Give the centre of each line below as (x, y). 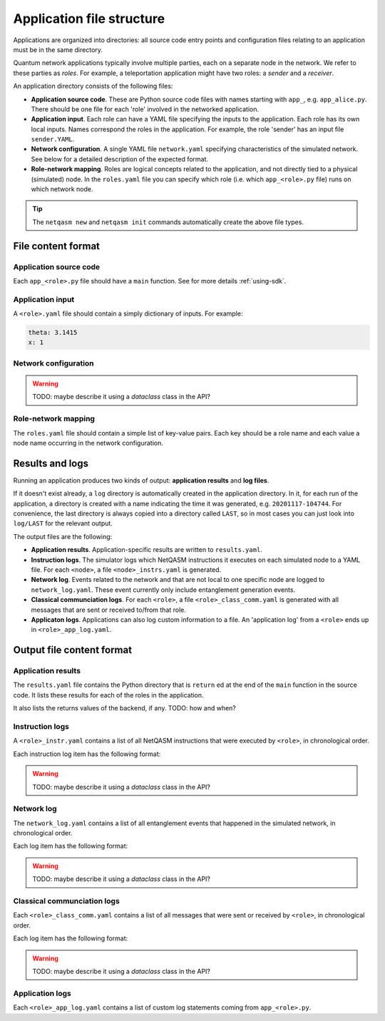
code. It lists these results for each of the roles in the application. (108, 695)
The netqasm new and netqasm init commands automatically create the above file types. (168, 222)
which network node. (62, 189)
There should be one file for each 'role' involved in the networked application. (145, 109)
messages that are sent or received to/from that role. (109, 610)
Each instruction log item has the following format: (87, 754)
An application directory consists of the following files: (93, 86)
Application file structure (89, 19)
